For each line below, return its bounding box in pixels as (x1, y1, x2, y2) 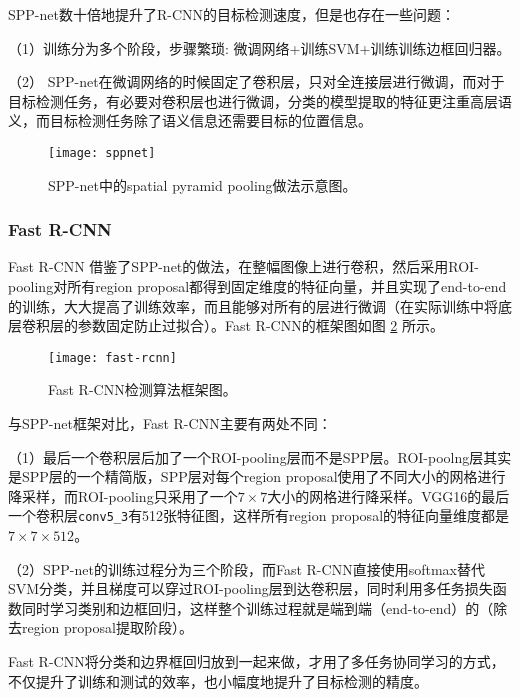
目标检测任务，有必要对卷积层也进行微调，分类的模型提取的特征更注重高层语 (8, 90, 512, 111)
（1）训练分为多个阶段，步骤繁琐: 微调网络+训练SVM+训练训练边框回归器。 (8, 37, 511, 58)
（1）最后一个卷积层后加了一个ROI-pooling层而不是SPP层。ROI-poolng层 (8, 446, 484, 467)
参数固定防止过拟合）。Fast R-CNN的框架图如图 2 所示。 (77, 315, 445, 336)
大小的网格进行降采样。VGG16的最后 (267, 485, 510, 506)
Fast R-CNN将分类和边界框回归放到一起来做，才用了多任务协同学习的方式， (8, 651, 505, 672)
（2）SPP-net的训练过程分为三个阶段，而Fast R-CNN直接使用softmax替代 (8, 558, 485, 579)
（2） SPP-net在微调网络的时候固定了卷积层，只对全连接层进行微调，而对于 (8, 71, 505, 92)
